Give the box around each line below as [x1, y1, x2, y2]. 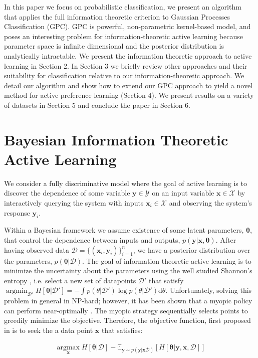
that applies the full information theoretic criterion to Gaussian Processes [4, 11, 230, 22]
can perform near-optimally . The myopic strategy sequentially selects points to [4, 305, 248, 315]
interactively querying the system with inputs [4, 198, 144, 208]
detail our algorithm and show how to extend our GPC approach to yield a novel [4, 80, 252, 90]
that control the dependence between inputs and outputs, [4, 235, 180, 245]
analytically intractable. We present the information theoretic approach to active [4, 50, 252, 61]
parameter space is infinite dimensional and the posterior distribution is [4, 41, 224, 51]
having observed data [4, 244, 70, 255]
